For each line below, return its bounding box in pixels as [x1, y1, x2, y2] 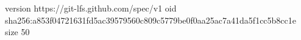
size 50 [5, 25, 30, 38]
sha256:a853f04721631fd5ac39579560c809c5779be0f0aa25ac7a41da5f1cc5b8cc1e [5, 13, 297, 26]
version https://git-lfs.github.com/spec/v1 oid [5, 2, 177, 14]
